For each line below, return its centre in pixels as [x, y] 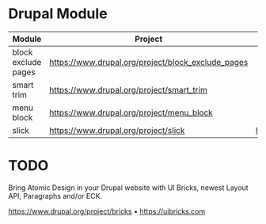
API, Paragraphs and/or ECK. [55, 196]
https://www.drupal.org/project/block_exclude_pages [148, 62]
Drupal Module [58, 14]
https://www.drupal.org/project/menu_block [131, 112]
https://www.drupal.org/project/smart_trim [128, 89]
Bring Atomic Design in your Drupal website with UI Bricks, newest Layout [128, 188]
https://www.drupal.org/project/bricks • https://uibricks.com [107, 211]
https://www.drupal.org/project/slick [117, 130]
